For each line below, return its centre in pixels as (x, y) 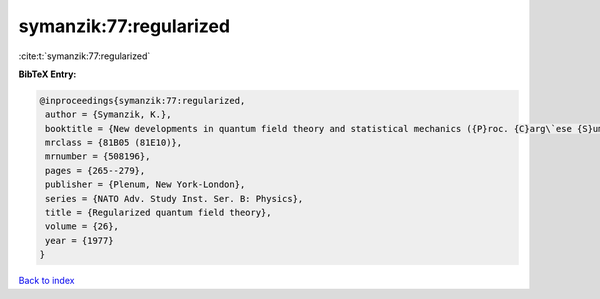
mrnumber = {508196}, (98, 156)
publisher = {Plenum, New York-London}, (145, 184)
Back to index (46, 281)
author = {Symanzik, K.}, (108, 114)
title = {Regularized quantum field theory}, (158, 213)
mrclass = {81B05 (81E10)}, (114, 143)
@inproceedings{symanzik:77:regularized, (142, 100)
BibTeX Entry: (47, 74)
